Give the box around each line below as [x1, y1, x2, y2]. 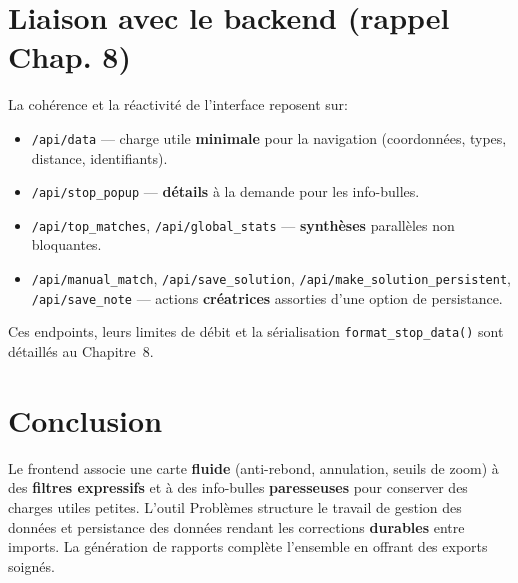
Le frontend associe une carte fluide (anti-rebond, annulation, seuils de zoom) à [8, 457, 499, 478]
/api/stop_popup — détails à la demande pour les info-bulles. [31, 181, 420, 202]
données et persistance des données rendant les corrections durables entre [8, 516, 465, 537]
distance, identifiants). [31, 147, 168, 168]
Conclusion [8, 399, 163, 440]
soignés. [8, 555, 55, 576]
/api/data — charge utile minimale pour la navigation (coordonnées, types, [31, 127, 507, 148]
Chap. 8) [8, 36, 131, 77]
